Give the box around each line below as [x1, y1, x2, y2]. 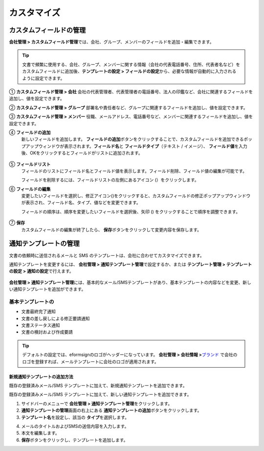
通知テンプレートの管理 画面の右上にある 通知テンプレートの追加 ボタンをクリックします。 [21, 407, 202, 413]
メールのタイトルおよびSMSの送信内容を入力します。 [21, 423, 129, 429]
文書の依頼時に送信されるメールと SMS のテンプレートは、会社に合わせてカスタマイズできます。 [9, 252, 205, 258]
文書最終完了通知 [21, 309, 56, 314]
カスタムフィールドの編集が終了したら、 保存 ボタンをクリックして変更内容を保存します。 [21, 227, 202, 233]
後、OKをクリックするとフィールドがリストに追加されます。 [21, 150, 143, 156]
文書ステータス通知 [21, 322, 60, 328]
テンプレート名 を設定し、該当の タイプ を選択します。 [21, 414, 130, 420]
